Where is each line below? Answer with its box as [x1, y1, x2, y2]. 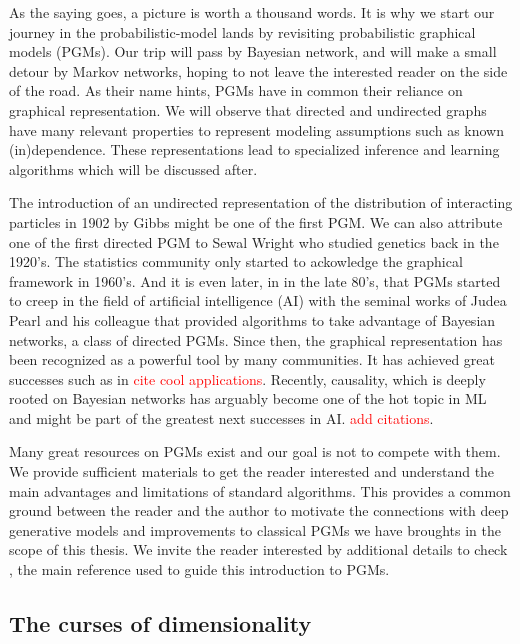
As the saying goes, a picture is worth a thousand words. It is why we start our [9, 2, 495, 22]
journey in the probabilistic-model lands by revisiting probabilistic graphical [9, 21, 476, 42]
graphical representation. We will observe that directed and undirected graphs [9, 99, 487, 120]
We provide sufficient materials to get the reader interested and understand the [9, 461, 495, 482]
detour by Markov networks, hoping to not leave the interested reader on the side [9, 60, 508, 81]
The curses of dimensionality [9, 608, 312, 639]
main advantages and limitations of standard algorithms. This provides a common [9, 480, 511, 501]
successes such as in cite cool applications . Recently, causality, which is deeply [9, 368, 486, 389]
